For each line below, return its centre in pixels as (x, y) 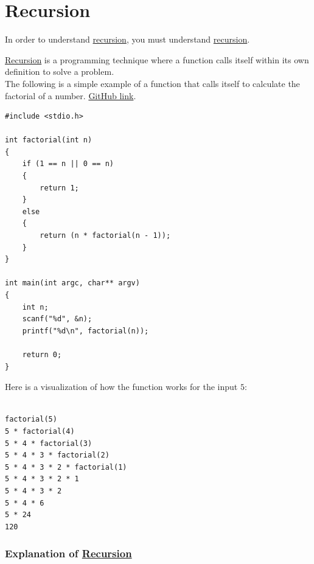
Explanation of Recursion (68, 553)
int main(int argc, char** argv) (72, 283)
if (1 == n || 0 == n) (68, 164)
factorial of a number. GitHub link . (71, 95)
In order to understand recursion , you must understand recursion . (127, 39)
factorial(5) (31, 420)
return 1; (59, 188)
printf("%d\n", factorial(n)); (85, 331)
